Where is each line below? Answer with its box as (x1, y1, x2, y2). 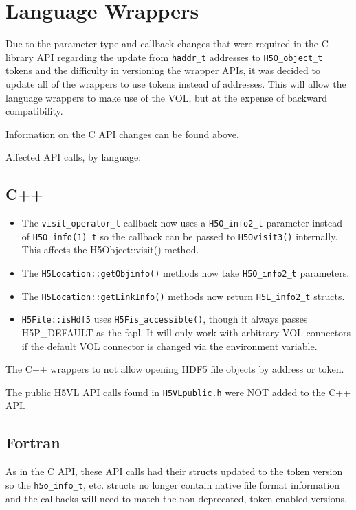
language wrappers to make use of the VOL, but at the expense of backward (5, 90, 327, 104)
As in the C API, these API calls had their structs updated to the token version (5, 464, 343, 478)
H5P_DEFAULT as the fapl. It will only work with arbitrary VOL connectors (21, 325, 351, 340)
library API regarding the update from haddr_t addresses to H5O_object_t (5, 49, 323, 64)
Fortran (5, 432, 60, 453)
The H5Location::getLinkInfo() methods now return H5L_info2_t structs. (21, 288, 345, 303)
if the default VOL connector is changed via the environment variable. (21, 338, 318, 353)
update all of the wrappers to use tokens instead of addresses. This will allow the (5, 76, 346, 91)
